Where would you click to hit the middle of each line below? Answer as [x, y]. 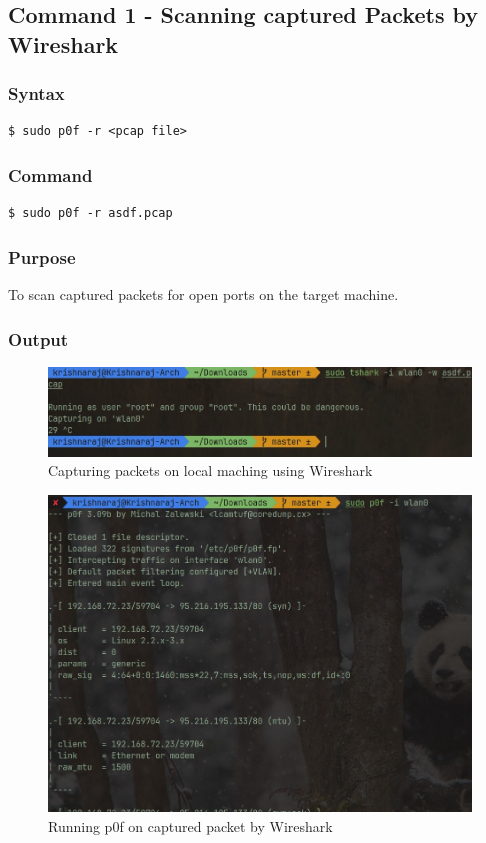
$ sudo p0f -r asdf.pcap [90, 213]
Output [38, 338]
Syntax [36, 93]
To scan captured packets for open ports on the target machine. [203, 294]
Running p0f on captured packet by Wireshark [190, 826]
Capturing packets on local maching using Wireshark [210, 470]
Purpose [42, 256]
